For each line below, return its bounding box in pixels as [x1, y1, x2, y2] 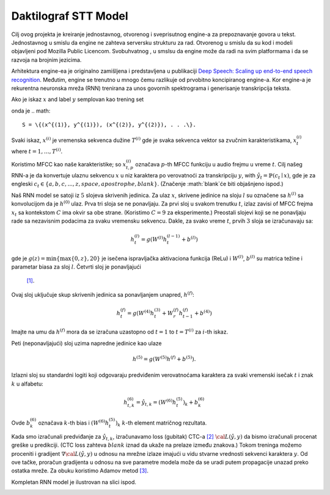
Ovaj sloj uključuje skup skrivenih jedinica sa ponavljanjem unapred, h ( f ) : [11, 291, 195, 298]
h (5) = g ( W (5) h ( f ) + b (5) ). [132, 355, 196, 362]
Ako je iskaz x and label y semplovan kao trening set [11, 95, 144, 103]
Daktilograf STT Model [11, 9, 128, 23]
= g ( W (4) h [127, 309, 155, 316]
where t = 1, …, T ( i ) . [11, 147, 63, 155]
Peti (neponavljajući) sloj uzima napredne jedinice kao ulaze [11, 340, 162, 347]
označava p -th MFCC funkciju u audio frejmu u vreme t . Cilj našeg [135, 161, 302, 168]
